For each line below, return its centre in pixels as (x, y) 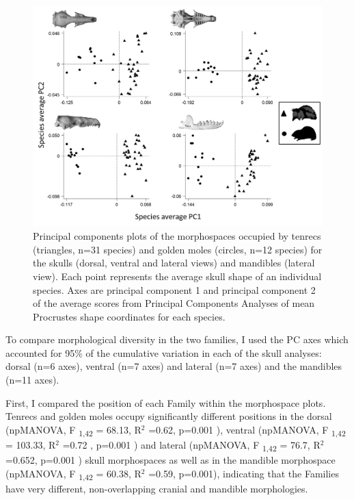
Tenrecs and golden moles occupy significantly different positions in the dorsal (169, 416)
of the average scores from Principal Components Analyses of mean (174, 303)
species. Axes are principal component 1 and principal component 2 (174, 289)
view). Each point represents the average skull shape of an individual (177, 276)
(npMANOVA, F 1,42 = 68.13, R (73, 430)
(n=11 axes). (32, 380)
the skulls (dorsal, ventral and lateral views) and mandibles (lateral (174, 263)
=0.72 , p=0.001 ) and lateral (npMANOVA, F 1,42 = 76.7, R (191, 445)
